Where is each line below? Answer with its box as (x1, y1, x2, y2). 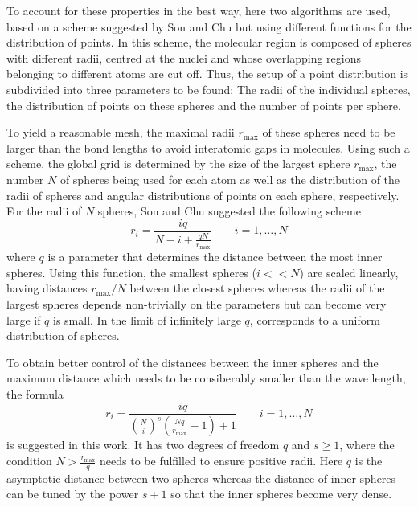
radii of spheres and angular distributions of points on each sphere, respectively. (6, 186, 400, 203)
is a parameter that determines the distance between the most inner (47, 248, 383, 265)
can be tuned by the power (6, 485, 139, 502)
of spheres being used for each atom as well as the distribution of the (59, 170, 400, 187)
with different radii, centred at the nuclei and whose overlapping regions (6, 49, 361, 66)
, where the (339, 436, 395, 453)
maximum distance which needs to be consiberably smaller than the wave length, (6, 370, 406, 386)
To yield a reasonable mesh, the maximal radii (6, 124, 235, 141)
